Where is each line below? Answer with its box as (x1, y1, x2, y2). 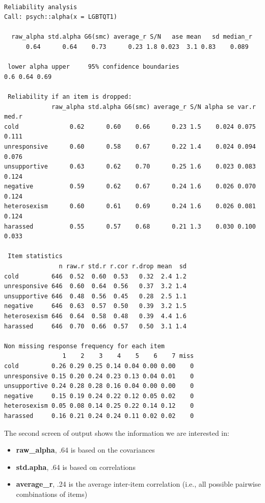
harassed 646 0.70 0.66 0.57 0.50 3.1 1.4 (4, 322, 187, 330)
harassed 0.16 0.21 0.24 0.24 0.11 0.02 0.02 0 (4, 412, 194, 420)
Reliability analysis (4, 3, 77, 11)
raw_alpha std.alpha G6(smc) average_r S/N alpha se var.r (51, 103, 256, 110)
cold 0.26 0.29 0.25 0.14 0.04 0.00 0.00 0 (4, 362, 194, 370)
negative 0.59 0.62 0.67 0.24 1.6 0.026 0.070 (4, 183, 256, 190)
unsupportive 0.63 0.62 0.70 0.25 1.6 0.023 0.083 (4, 163, 256, 171)
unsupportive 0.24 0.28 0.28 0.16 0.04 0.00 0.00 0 (4, 382, 194, 390)
